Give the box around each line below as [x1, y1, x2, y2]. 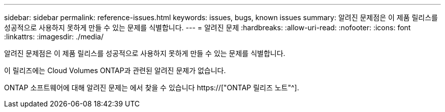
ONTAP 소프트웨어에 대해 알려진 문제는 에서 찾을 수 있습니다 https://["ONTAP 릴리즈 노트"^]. [4, 83, 299, 92]
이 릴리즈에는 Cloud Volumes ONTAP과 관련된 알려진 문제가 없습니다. [4, 66, 226, 75]
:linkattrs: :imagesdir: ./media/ [4, 32, 104, 41]
